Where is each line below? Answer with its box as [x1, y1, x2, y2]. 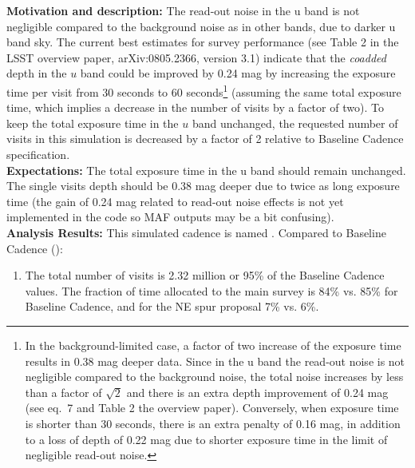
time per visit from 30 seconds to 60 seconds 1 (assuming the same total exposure [6, 81, 401, 100]
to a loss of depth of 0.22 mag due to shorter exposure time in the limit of [25, 430, 388, 447]
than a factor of [25, 383, 102, 400]
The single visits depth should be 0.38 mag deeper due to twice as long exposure [6, 177, 400, 194]
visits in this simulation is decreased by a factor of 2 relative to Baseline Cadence [6, 130, 404, 147]
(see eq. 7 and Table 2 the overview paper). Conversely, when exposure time [25, 399, 399, 416]
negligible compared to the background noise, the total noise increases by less [25, 368, 404, 385]
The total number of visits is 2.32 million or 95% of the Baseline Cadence [25, 267, 385, 284]
